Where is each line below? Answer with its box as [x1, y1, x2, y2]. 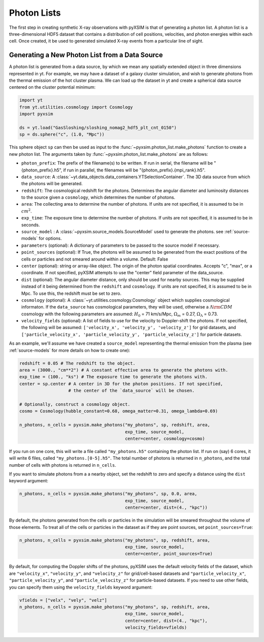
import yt [19, 97, 43, 103]
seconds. [21, 222, 40, 228]
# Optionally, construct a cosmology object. [19, 402, 131, 407]
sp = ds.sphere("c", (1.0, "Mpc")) [19, 132, 105, 137]
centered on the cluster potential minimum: [9, 84, 96, 90]
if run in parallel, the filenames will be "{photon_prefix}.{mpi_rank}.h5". [63, 167, 205, 173]
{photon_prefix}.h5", [21, 167, 63, 173]
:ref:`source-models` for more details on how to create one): [9, 347, 131, 353]
